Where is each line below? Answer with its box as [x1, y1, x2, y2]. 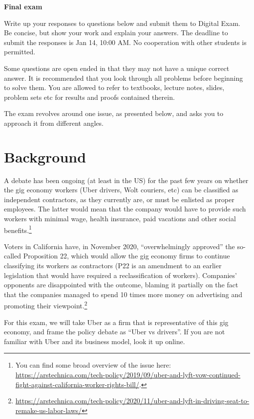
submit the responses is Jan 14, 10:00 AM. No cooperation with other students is [4, 37, 247, 47]
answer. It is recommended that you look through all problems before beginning [4, 72, 243, 83]
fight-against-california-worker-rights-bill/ [15, 379, 139, 389]
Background [4, 146, 86, 166]
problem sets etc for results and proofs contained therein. [4, 92, 175, 102]
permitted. [4, 47, 36, 57]
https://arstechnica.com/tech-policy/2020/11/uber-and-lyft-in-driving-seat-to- [15, 396, 250, 406]
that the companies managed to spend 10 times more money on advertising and [4, 289, 243, 299]
